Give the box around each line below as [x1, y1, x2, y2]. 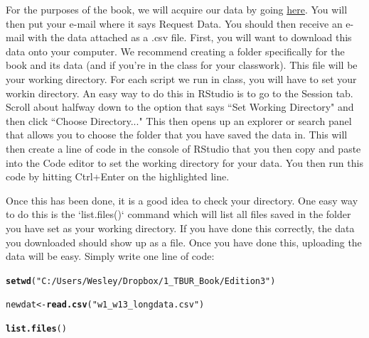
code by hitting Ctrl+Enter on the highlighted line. [6, 169, 230, 184]
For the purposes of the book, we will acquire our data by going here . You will [6, 2, 348, 16]
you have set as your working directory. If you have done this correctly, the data [6, 220, 355, 235]
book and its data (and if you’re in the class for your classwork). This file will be [6, 58, 358, 72]
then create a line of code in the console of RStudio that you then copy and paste [6, 141, 361, 156]
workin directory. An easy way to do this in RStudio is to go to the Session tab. [6, 85, 353, 100]
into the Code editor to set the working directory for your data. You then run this [6, 155, 363, 170]
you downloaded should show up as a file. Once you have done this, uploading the [6, 234, 362, 249]
